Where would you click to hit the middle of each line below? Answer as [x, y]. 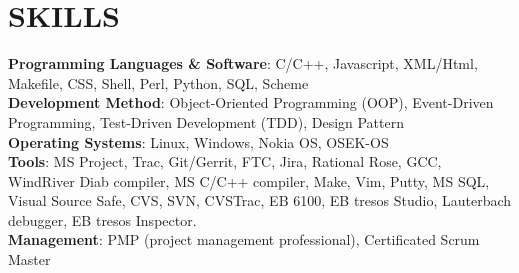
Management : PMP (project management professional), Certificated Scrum [244, 239]
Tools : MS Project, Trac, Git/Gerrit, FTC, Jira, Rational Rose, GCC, [225, 161]
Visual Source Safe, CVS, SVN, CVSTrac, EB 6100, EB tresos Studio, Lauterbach [260, 200]
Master [29, 259]
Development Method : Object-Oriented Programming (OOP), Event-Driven [251, 102]
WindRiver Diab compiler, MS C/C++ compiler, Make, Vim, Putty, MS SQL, [249, 180]
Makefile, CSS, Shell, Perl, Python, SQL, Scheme [158, 82]
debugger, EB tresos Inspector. [102, 219]
